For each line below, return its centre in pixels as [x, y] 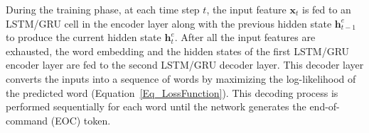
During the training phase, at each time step [103, 9]
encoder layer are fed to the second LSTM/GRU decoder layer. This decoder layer [185, 65]
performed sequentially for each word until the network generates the [156, 106]
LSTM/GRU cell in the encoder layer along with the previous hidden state [169, 23]
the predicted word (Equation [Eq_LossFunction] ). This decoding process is [172, 92]
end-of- [325, 106]
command [27, 120]
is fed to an [326, 9]
